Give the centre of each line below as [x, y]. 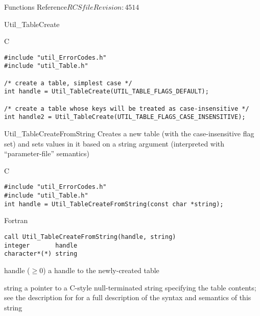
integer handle [41, 245]
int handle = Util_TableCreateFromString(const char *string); [114, 204]
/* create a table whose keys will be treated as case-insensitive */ [127, 108]
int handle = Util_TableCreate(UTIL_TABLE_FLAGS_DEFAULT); [107, 92]
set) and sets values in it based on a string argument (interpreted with [114, 143]
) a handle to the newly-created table [101, 270]
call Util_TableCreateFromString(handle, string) [90, 237]
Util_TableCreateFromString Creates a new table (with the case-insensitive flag [129, 133]
